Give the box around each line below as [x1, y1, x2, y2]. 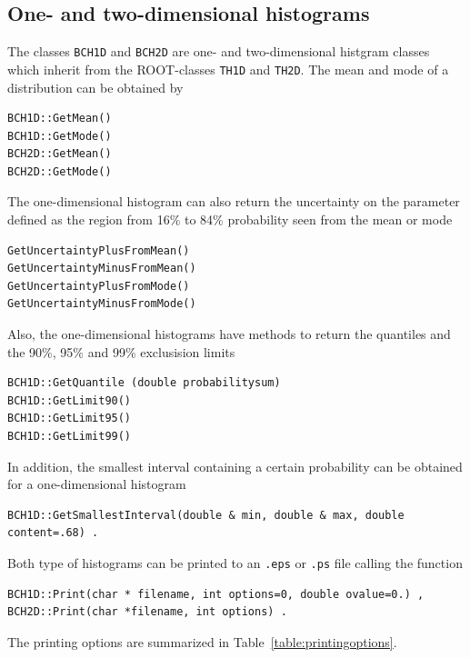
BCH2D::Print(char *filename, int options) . [7, 605, 287, 619]
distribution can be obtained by [7, 77, 184, 96]
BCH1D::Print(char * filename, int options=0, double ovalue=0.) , [7, 587, 425, 601]
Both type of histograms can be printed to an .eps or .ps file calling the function [7, 553, 463, 572]
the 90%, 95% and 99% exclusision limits [7, 342, 235, 361]
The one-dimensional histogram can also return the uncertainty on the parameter [7, 192, 460, 211]
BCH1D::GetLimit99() [7, 430, 132, 444]
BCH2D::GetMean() [7, 147, 112, 161]
